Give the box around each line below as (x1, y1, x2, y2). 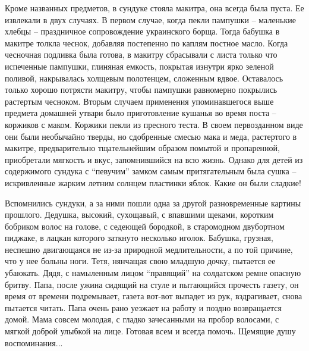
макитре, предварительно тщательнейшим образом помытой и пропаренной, (5, 142, 280, 154)
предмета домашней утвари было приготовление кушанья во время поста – (5, 106, 276, 119)
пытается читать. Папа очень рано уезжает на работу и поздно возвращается (5, 301, 282, 314)
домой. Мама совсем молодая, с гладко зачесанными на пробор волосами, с (5, 313, 279, 325)
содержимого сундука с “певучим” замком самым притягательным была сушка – (5, 165, 297, 177)
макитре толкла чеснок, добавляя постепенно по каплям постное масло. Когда (5, 36, 288, 49)
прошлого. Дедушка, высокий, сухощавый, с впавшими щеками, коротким (5, 208, 274, 221)
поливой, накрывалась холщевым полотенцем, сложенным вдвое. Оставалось (5, 71, 283, 84)
